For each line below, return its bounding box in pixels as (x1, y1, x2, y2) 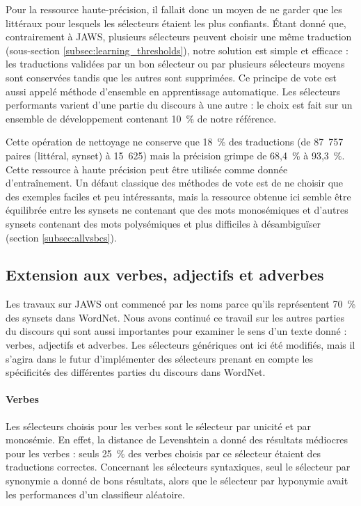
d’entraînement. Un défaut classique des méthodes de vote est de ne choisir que (6, 175, 344, 190)
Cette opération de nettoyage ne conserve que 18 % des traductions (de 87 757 (6, 134, 344, 149)
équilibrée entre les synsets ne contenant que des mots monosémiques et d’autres (6, 203, 348, 217)
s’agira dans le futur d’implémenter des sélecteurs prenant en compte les (6, 351, 314, 365)
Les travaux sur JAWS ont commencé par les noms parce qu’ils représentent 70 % (6, 297, 356, 311)
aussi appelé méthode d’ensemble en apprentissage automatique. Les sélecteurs (6, 84, 341, 98)
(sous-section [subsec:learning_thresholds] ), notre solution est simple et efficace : (6, 42, 348, 57)
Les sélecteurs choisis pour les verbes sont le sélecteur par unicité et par (6, 418, 311, 433)
